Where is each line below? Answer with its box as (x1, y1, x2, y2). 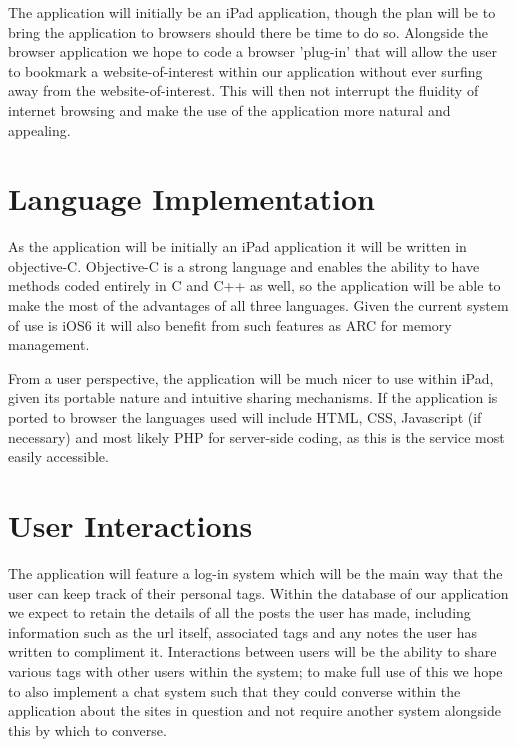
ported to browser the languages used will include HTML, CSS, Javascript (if (8, 407, 482, 428)
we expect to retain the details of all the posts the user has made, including (8, 602, 471, 623)
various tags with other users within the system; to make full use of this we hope (8, 660, 503, 681)
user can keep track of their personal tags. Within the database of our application (8, 582, 509, 603)
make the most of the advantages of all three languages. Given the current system (8, 295, 509, 316)
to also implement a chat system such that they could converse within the (8, 680, 461, 701)
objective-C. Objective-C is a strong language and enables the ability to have (8, 255, 480, 276)
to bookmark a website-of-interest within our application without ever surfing (8, 60, 483, 81)
